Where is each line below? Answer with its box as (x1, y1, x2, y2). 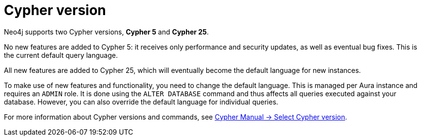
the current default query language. (4, 51, 118, 59)
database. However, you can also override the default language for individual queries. (4, 97, 278, 106)
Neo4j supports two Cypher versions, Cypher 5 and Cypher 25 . (4, 27, 209, 36)
